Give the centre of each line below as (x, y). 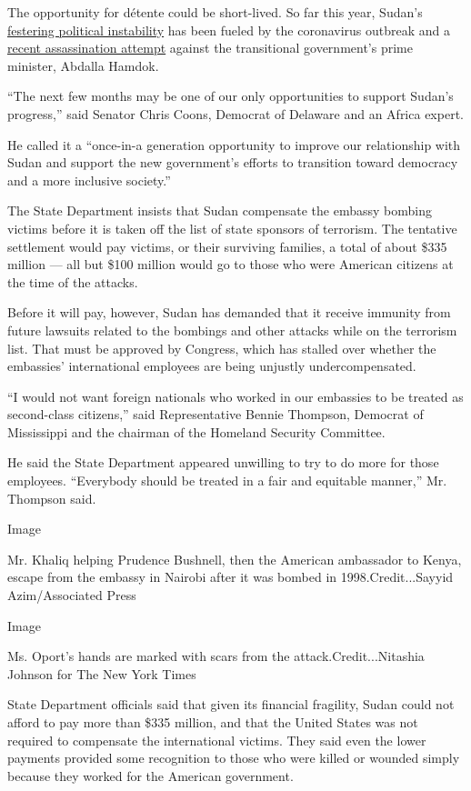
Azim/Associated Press (72, 595)
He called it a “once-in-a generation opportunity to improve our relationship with (234, 144)
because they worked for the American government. (150, 775)
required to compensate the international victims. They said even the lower (217, 740)
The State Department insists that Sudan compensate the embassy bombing (220, 210)
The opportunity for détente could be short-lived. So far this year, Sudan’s (215, 12)
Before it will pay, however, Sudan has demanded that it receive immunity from (229, 312)
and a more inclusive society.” (89, 180)
